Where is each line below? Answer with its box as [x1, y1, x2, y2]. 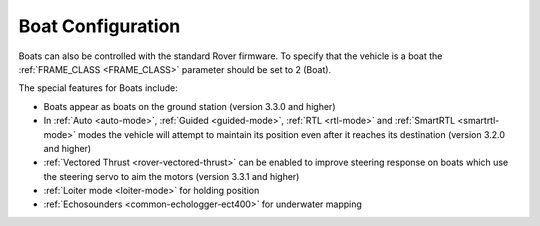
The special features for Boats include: [18, 82, 179, 94]
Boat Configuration [18, 15, 181, 37]
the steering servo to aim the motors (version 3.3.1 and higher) [43, 170, 300, 182]
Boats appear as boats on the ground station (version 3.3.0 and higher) [43, 100, 336, 112]
